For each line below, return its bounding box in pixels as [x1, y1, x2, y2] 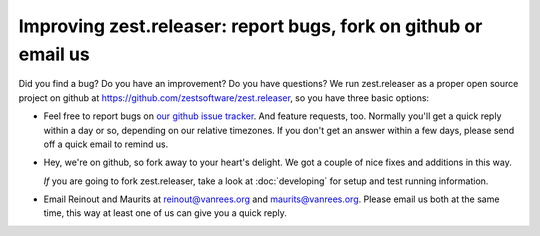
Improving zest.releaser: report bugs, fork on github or [18, 15, 483, 37]
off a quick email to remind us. [43, 138, 169, 150]
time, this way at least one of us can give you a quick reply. [43, 207, 287, 219]
